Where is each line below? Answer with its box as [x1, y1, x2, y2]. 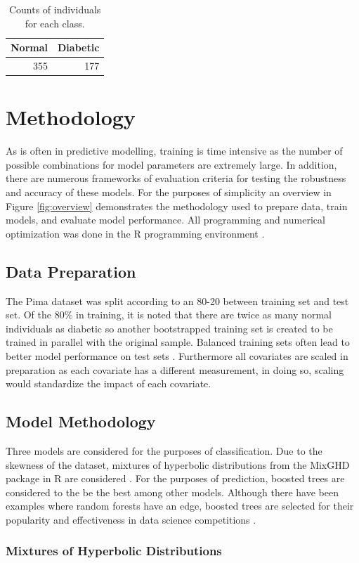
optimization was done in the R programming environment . [6, 226, 265, 240]
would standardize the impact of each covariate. [6, 376, 211, 391]
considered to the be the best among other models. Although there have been [6, 484, 339, 499]
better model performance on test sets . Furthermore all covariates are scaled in [6, 348, 348, 363]
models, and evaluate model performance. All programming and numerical [6, 212, 325, 227]
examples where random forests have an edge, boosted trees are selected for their [6, 498, 354, 513]
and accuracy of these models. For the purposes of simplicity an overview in [6, 185, 332, 200]
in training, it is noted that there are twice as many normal [76, 307, 332, 322]
